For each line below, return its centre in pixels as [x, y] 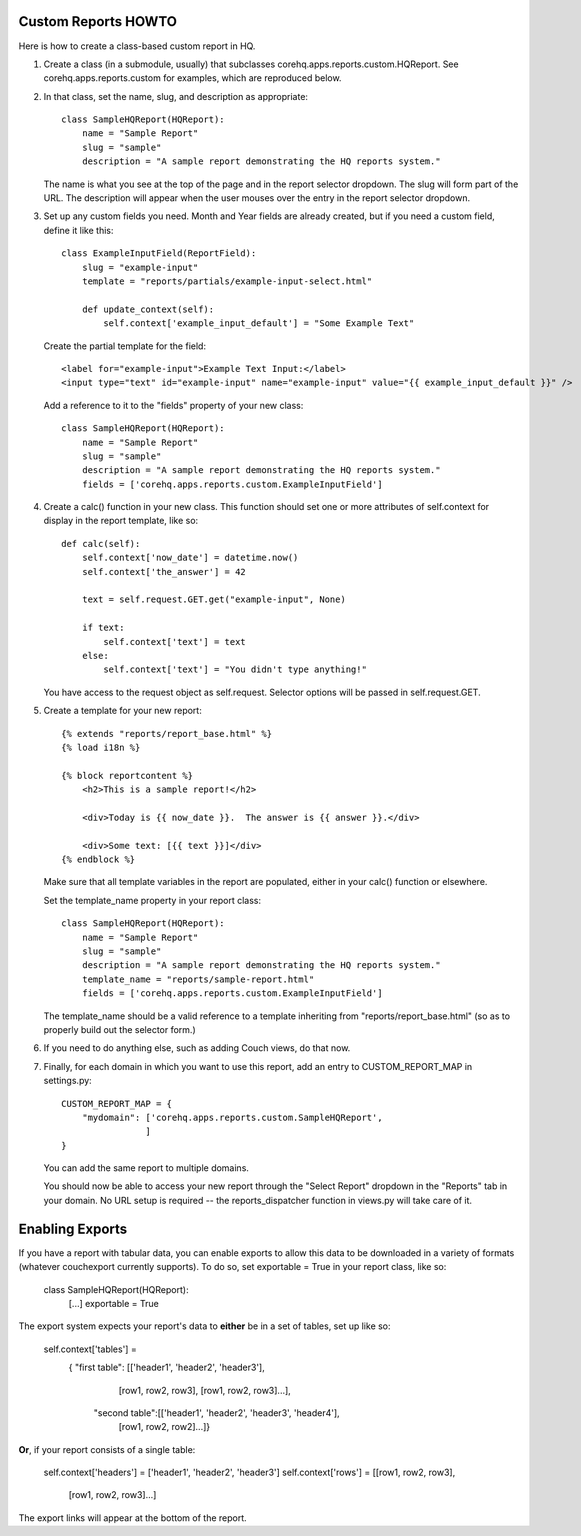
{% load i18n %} [101, 747]
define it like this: [78, 230]
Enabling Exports [73, 1228]
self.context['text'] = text [175, 641]
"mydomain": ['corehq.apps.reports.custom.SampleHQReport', [232, 1117]
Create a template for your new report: [122, 711]
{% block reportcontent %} [127, 775]
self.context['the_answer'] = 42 [164, 571]
